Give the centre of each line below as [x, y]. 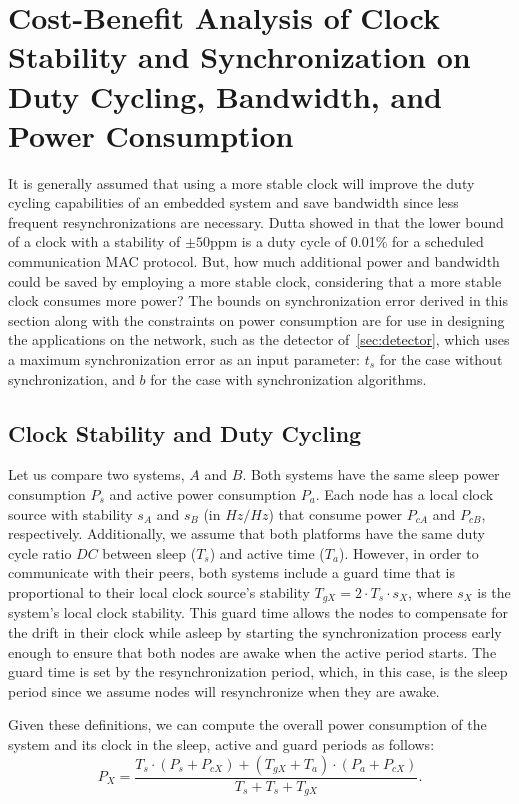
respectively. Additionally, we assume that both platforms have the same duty [246, 533]
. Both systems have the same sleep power [371, 474]
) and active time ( [267, 552]
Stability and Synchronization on [239, 56]
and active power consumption [202, 494]
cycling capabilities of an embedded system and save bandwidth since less [233, 202]
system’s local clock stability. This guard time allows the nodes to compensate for [258, 612]
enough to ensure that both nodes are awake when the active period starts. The [252, 651]
